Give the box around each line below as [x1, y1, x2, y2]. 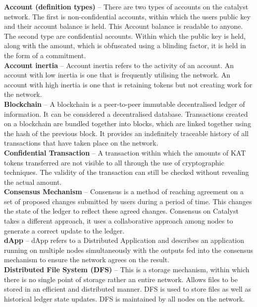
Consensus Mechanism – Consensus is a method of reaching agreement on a [4, 186, 244, 197]
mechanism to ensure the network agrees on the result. [4, 254, 170, 265]
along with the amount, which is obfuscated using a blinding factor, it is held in [4, 40, 246, 51]
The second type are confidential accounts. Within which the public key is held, [4, 30, 246, 41]
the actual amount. [4, 176, 62, 187]
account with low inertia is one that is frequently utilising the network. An [4, 70, 230, 80]
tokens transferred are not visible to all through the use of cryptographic [4, 157, 224, 167]
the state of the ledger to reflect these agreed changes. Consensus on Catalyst [4, 206, 239, 216]
